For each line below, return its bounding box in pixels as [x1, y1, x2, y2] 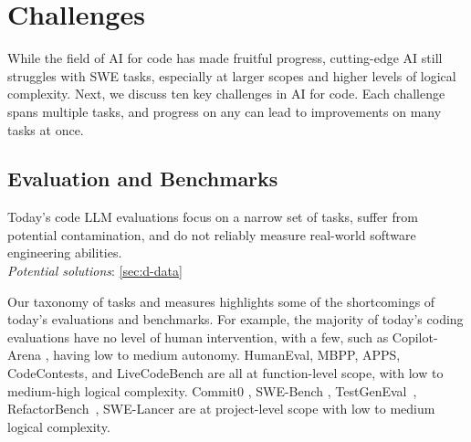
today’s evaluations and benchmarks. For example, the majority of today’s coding [7, 310, 464, 329]
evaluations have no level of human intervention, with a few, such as [7, 327, 389, 346]
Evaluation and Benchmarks [7, 164, 278, 193]
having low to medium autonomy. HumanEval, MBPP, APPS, [53, 345, 401, 364]
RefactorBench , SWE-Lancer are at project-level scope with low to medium [7, 399, 435, 418]
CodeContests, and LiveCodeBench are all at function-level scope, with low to [7, 363, 444, 383]
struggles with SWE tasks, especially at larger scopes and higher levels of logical [7, 66, 456, 85]
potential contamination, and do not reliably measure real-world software [7, 225, 416, 244]
